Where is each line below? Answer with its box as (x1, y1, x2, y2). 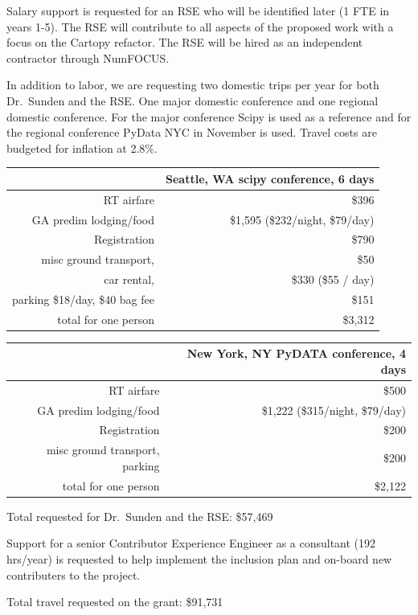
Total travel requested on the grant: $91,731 (6, 593, 223, 610)
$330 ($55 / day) (291, 271, 375, 288)
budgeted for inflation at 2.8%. (6, 139, 158, 156)
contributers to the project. (6, 566, 141, 583)
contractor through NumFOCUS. (6, 49, 170, 66)
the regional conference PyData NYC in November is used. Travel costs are (6, 124, 377, 141)
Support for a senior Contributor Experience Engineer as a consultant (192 (6, 535, 376, 551)
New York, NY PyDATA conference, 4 (186, 345, 406, 362)
